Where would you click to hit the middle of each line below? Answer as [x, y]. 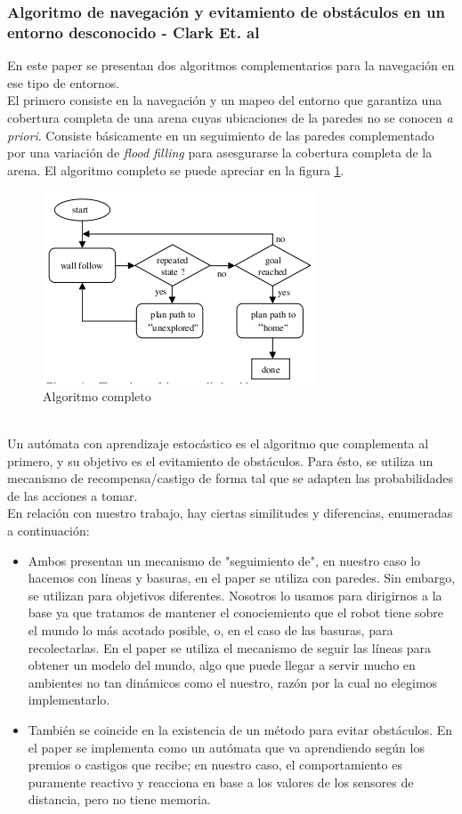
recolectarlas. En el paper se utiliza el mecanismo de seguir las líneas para [230, 647]
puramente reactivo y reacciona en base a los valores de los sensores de [221, 782]
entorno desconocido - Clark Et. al [134, 32]
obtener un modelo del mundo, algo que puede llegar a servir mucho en [222, 665]
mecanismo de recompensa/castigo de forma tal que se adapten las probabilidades [231, 478]
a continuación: [49, 531]
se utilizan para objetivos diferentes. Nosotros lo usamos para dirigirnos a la [235, 595]
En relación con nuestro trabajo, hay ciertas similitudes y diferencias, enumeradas [230, 513]
